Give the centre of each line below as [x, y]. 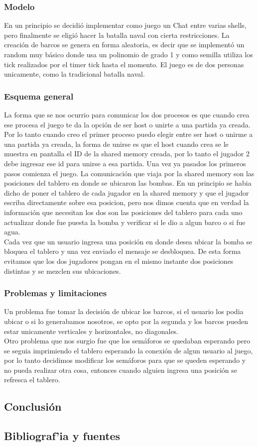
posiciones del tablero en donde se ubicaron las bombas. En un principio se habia [128, 183]
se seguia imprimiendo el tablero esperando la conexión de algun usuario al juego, [129, 350]
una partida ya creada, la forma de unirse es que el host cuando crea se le [116, 144]
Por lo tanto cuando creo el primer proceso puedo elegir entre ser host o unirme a [129, 134]
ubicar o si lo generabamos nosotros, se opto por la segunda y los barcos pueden [126, 321]
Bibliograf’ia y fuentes [62, 436]
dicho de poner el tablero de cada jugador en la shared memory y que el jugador [127, 192]
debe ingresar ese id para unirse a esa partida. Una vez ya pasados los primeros [125, 163]
